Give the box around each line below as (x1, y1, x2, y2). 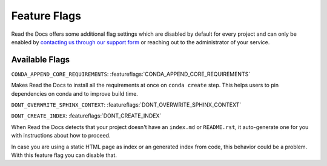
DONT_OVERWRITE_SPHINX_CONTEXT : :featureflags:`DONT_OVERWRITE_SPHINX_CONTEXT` (11, 101, 242, 108)
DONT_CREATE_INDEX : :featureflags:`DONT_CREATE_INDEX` (11, 112, 162, 119)
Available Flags (11, 55, 70, 65)
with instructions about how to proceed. (11, 132, 111, 139)
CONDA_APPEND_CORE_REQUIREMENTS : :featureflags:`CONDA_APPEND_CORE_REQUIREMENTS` (11, 70, 251, 78)
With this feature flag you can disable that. (11, 151, 117, 159)
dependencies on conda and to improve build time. (11, 90, 139, 97)
